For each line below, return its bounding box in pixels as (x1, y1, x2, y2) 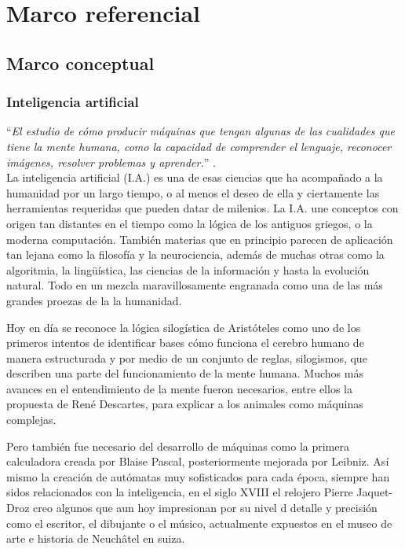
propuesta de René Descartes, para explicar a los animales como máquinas (6, 396, 363, 412)
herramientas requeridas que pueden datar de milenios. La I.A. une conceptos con (6, 200, 399, 216)
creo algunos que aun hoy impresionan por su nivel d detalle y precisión (33, 499, 378, 516)
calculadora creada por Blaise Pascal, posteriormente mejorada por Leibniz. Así (6, 453, 389, 470)
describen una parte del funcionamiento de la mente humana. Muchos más (6, 365, 363, 381)
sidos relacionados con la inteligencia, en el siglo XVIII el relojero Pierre (6, 484, 353, 500)
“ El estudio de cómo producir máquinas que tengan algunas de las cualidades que (6, 123, 395, 139)
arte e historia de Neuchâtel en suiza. (6, 530, 185, 547)
